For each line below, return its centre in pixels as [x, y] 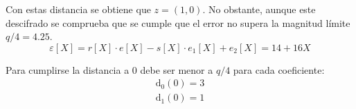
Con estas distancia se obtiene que [78, 9]
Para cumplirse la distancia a [68, 69]
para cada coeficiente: [279, 69]
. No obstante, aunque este [259, 9]
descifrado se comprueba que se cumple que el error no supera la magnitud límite [178, 22]
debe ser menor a [177, 69]
